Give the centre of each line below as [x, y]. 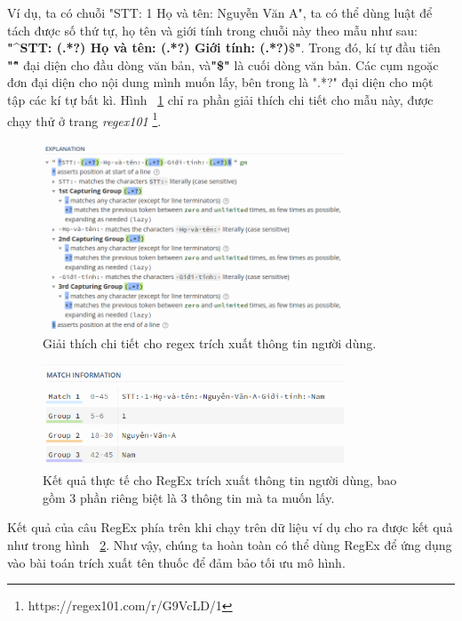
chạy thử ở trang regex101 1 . [84, 119]
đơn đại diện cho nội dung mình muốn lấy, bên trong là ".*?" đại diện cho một [220, 82]
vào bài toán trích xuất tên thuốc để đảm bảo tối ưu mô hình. [176, 562]
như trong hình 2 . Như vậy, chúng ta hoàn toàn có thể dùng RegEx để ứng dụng [230, 544]
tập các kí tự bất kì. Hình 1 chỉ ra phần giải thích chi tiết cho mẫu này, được [220, 99]
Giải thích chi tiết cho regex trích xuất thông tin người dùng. [210, 342]
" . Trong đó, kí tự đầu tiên [367, 48]
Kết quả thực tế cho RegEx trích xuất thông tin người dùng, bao [220, 480]
